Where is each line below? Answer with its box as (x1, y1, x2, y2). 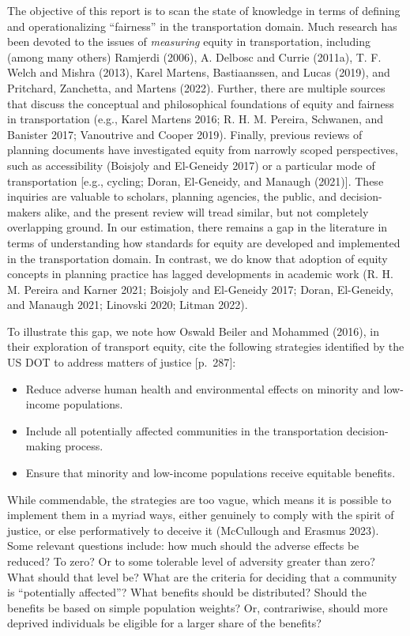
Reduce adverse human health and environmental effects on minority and (25, 380, 380, 397)
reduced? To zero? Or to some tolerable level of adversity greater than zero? (7, 553, 375, 569)
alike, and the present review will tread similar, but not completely (44, 203, 369, 220)
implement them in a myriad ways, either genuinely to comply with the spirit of (7, 506, 394, 523)
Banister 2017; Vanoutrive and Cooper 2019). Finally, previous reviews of (7, 126, 363, 142)
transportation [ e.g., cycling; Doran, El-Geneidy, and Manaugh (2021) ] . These (7, 172, 384, 189)
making (25, 438, 62, 454)
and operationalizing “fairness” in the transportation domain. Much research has (7, 17, 397, 34)
